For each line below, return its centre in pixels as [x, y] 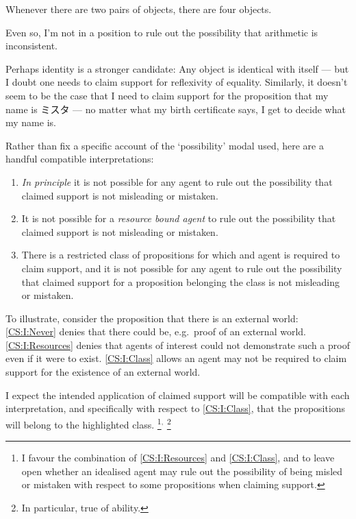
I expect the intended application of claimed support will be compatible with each [178, 395]
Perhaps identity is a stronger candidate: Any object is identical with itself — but [177, 68]
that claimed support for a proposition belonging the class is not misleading [180, 281]
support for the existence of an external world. [103, 372]
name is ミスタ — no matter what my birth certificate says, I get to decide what [176, 109]
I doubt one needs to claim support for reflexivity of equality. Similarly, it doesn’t [177, 82]
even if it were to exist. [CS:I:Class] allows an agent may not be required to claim [176, 358]
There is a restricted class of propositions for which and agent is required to [181, 255]
